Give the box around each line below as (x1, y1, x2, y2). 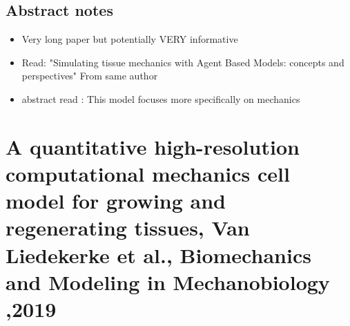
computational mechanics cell (6, 159, 290, 187)
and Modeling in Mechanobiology (6, 267, 330, 296)
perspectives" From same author (21, 68, 158, 83)
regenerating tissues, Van (6, 213, 250, 242)
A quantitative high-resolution (6, 132, 300, 160)
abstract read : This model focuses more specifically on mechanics (21, 91, 300, 106)
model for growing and (6, 186, 226, 215)
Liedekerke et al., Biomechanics (6, 240, 311, 269)
